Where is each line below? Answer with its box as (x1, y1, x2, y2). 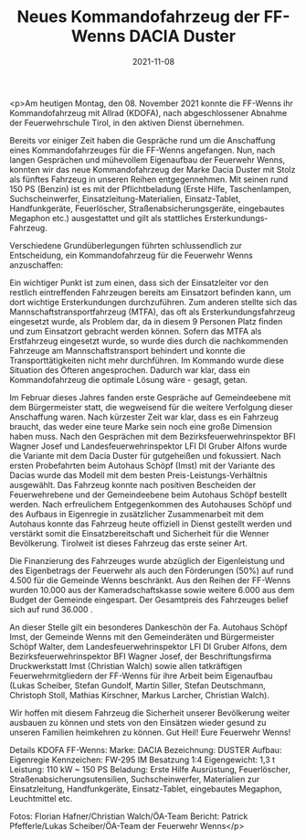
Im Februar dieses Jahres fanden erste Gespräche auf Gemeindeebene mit (9, 391, 291, 403)
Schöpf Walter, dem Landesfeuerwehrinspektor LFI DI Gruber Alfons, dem (9, 641, 288, 652)
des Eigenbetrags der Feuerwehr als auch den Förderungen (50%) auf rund (9, 565, 294, 576)
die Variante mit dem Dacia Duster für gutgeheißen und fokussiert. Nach (9, 450, 281, 461)
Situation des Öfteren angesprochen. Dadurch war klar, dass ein (9, 364, 250, 376)
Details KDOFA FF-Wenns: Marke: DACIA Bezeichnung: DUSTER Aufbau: (9, 744, 282, 755)
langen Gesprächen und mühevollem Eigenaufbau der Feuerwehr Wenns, (9, 154, 286, 165)
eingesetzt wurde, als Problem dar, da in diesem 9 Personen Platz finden (9, 315, 283, 326)
